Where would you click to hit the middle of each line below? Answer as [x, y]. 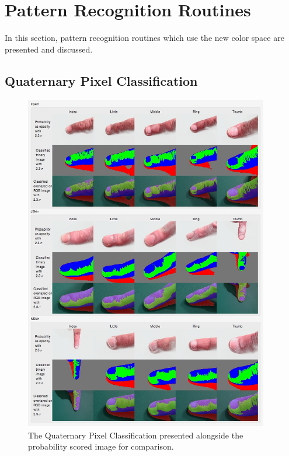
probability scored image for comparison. [101, 446]
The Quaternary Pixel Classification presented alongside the [136, 435]
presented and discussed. [49, 49]
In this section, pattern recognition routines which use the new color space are [144, 38]
